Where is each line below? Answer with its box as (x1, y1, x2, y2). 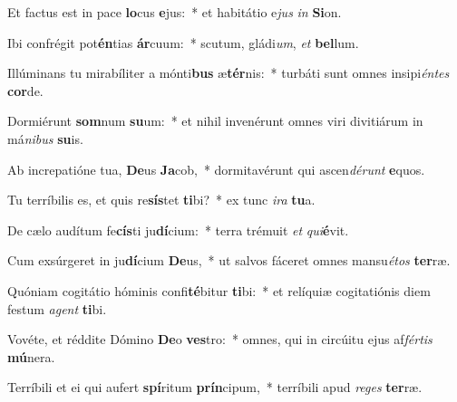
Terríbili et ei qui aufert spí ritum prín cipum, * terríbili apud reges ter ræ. (7, 378, 423, 397)
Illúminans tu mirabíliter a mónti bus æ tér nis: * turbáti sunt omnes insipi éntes (7, 63, 450, 82)
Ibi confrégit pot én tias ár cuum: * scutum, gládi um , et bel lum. (7, 33, 359, 52)
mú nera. (7, 347, 55, 366)
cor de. (7, 81, 44, 100)
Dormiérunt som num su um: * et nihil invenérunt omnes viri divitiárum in (7, 111, 423, 130)
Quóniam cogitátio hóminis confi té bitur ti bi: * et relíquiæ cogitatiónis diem (7, 281, 431, 300)
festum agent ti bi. (7, 299, 107, 318)
